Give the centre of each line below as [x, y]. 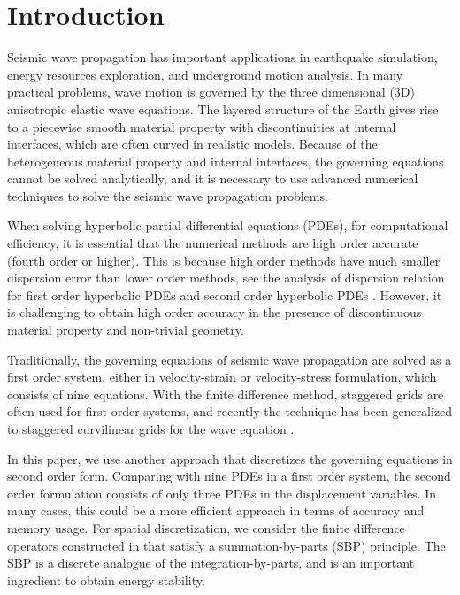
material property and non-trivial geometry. [126, 330]
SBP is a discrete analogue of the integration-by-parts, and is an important [211, 563]
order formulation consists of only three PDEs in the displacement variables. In [222, 493]
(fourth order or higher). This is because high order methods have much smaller [224, 260]
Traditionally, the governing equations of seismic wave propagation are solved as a [230, 359]
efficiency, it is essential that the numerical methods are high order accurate [213, 243]
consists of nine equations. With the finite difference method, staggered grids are [226, 394]
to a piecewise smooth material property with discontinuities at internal [202, 126]
